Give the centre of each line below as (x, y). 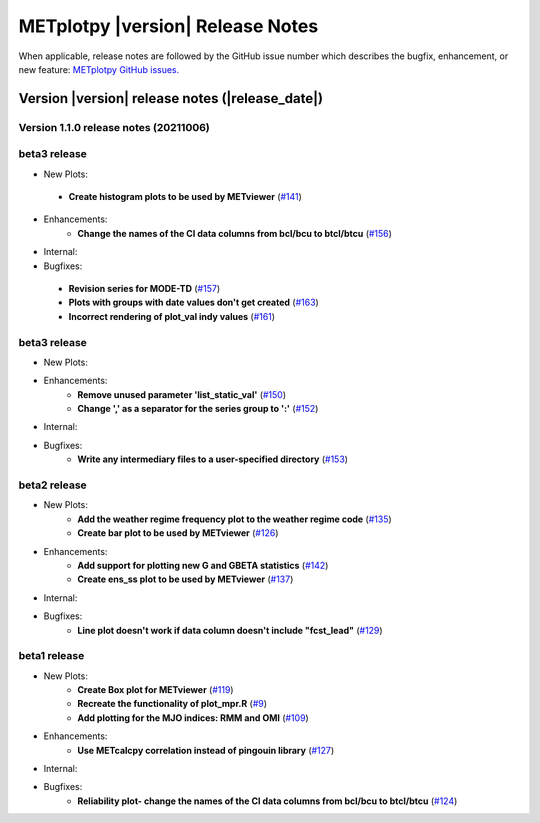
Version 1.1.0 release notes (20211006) (114, 127)
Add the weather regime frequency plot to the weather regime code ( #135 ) (234, 519)
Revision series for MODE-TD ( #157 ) (144, 288)
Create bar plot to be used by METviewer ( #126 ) (178, 533)
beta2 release (52, 485)
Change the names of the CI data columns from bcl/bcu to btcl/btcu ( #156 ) (234, 233)
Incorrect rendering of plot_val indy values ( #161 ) (171, 316)
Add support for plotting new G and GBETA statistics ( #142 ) (203, 565)
